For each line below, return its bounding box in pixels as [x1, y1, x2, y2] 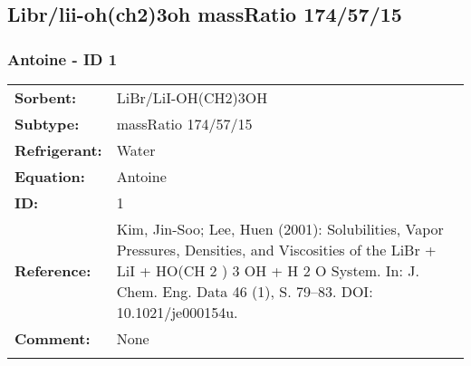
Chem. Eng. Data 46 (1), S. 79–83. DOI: [116, 281, 373, 302]
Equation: [14, 166, 85, 187]
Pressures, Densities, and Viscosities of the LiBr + [116, 239, 437, 260]
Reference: [14, 260, 91, 281]
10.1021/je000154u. [116, 302, 238, 323]
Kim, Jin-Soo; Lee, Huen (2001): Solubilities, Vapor [116, 218, 444, 239]
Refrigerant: [14, 140, 102, 160]
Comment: [14, 328, 91, 349]
